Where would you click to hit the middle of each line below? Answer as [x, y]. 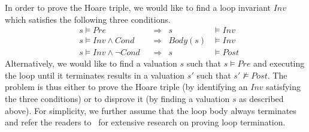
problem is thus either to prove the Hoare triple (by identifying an [126, 87]
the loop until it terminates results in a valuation [95, 75]
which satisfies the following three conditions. [88, 19]
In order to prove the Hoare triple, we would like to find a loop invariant [138, 7]
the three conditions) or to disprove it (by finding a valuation [117, 99]
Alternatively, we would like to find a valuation [91, 63]
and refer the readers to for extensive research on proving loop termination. [145, 122]
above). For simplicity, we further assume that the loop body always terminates [151, 110]
